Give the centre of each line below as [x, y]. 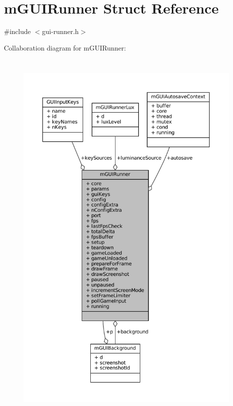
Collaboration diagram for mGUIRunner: [65, 47]
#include [17, 31]
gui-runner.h [60, 31]
